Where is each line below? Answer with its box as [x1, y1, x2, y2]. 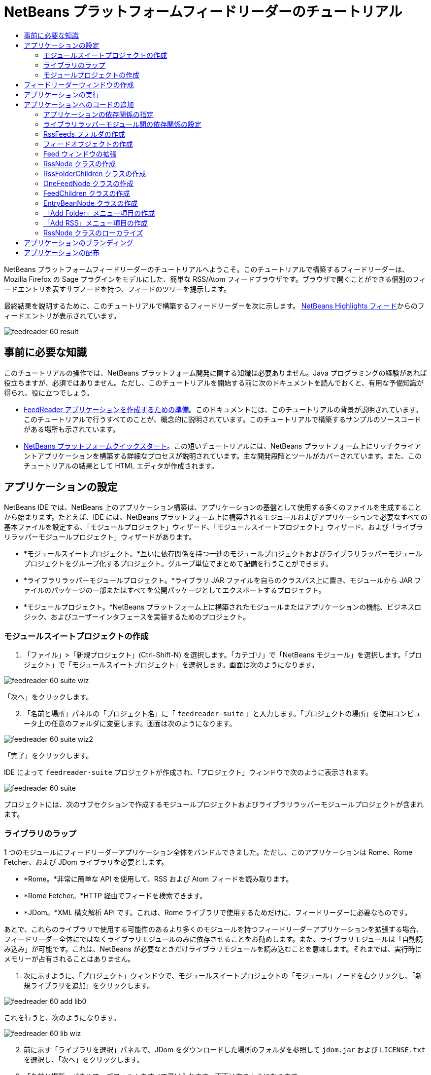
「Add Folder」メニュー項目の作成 [43, 208, 155, 217]
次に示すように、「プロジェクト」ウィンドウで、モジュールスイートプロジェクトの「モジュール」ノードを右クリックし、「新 [24, 971, 423, 980]
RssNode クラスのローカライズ [43, 228, 143, 237]
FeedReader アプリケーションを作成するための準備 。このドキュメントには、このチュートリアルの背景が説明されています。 [24, 405, 423, 414]
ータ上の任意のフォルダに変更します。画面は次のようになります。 [24, 719, 236, 728]
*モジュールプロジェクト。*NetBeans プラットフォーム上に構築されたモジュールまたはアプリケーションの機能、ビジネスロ [24, 603, 422, 612]
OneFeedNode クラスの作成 [43, 179, 134, 188]
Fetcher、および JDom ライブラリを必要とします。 [4, 857, 168, 866]
